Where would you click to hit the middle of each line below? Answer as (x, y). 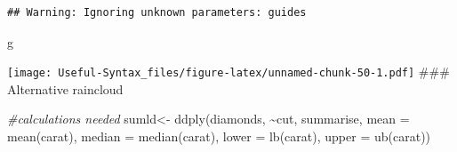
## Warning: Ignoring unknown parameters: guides (157, 12)
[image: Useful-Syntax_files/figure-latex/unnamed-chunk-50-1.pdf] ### (228, 72)
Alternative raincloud (65, 88)
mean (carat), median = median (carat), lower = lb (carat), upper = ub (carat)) (219, 136)
